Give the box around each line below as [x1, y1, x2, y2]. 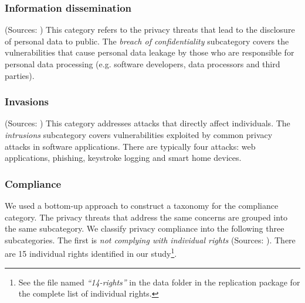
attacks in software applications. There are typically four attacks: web [5, 140, 256, 152]
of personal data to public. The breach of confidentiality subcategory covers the [5, 35, 289, 47]
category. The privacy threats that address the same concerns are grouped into [5, 211, 288, 223]
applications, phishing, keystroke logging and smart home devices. [5, 151, 242, 164]
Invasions [5, 94, 49, 109]
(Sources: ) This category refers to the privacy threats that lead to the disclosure [5, 23, 295, 36]
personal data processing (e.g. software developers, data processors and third [5, 58, 280, 70]
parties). [5, 69, 35, 81]
